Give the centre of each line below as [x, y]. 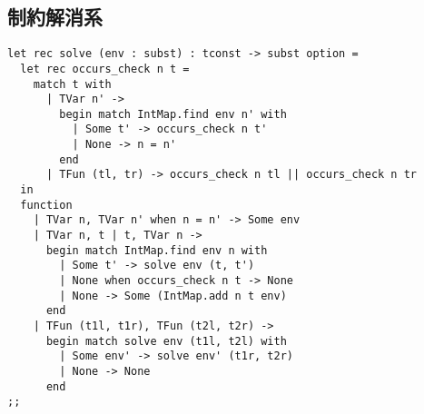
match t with [72, 84]
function [46, 205]
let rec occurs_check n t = [105, 69]
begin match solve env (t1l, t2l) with [166, 341]
